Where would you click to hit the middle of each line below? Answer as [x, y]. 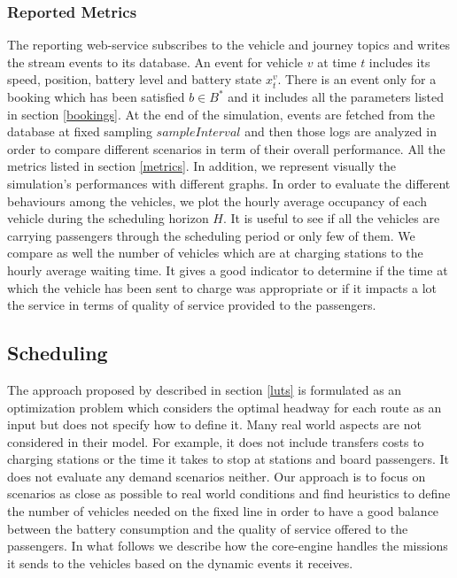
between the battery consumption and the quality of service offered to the [208, 528]
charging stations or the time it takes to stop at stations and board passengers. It [228, 459]
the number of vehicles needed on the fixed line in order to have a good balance [223, 511]
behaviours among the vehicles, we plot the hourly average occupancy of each [217, 200]
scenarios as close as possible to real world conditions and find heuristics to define [229, 493]
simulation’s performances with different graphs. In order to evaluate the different [229, 183]
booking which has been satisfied [96, 96]
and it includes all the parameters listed [336, 96]
